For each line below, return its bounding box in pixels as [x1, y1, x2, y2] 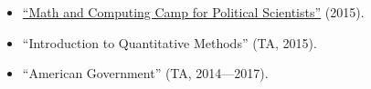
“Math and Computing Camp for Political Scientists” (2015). [22, 3, 365, 21]
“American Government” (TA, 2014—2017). [22, 64, 269, 83]
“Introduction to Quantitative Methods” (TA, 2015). [22, 33, 317, 52]
